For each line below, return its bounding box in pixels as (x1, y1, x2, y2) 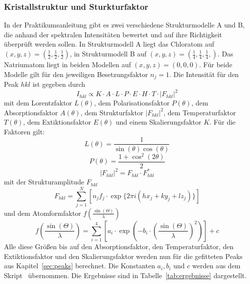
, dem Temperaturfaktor (163, 107, 236, 117)
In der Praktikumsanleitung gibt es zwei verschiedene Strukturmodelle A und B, (4, 20, 245, 30)
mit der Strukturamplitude (4, 177, 84, 187)
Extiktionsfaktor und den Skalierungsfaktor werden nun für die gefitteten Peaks (4, 251, 243, 261)
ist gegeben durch (32, 79, 86, 89)
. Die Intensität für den (169, 69, 239, 79)
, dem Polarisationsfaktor (94, 98, 170, 108)
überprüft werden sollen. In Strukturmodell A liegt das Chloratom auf (4, 39, 214, 49)
